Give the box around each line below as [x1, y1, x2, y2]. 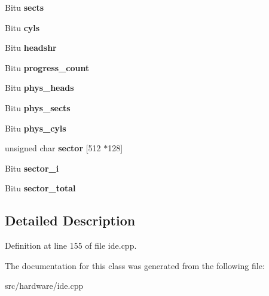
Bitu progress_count [5, 61, 90, 74]
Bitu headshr [5, 41, 57, 54]
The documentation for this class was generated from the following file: [5, 259, 265, 271]
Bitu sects [5, 1, 44, 13]
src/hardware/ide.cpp [5, 279, 84, 292]
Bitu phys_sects [5, 101, 71, 114]
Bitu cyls [5, 21, 40, 33]
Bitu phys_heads [5, 81, 74, 94]
